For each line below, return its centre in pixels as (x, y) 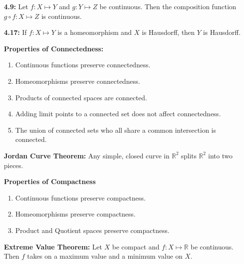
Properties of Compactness (50, 181)
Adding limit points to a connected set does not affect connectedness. (118, 114)
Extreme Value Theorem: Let (53, 246)
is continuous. (61, 16)
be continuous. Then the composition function (168, 6)
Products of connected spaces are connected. (81, 97)
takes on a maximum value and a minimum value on (105, 256)
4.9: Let (16, 6)
